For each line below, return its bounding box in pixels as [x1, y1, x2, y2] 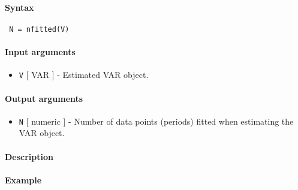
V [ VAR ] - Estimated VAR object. [19, 68, 149, 81]
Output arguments [5, 92, 83, 104]
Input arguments [5, 46, 76, 58]
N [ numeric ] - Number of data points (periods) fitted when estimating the [19, 114, 294, 127]
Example [5, 173, 42, 186]
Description [5, 150, 54, 162]
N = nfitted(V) [9, 25, 70, 34]
